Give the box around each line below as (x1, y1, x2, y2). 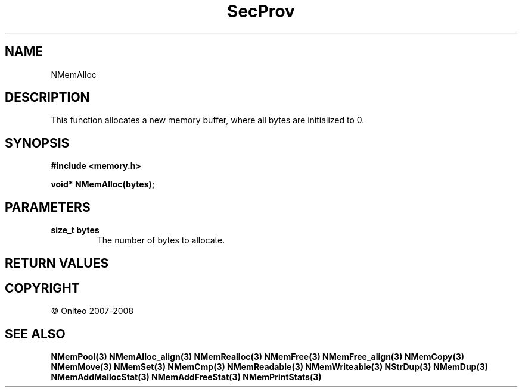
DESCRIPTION (5, 90, 90, 105)
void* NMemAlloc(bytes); (51, 179, 155, 190)
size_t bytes (51, 225, 100, 236)
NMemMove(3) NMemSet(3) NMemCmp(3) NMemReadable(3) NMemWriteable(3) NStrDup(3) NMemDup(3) (51, 362, 489, 372)
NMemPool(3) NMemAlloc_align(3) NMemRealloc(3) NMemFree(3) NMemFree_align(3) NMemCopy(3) (51, 352, 465, 362)
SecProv (227, 1, 295, 21)
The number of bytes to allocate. (97, 235, 225, 246)
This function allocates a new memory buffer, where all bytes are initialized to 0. (51, 115, 365, 126)
